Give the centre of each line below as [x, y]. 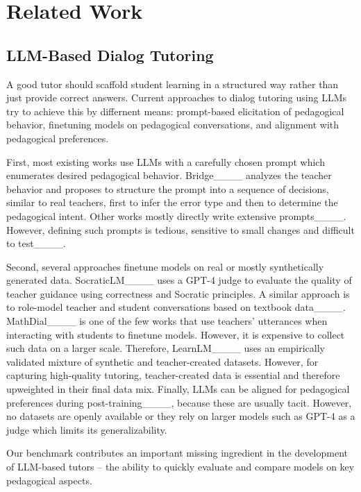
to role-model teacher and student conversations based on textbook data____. [176, 307]
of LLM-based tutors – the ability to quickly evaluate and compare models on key [180, 467]
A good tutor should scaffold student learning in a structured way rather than [173, 84]
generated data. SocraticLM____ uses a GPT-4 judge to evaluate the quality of [179, 280]
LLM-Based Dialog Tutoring [110, 54]
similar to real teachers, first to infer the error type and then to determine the [172, 202]
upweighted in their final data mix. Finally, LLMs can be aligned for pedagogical [178, 389]
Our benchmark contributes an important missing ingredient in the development [177, 453]
